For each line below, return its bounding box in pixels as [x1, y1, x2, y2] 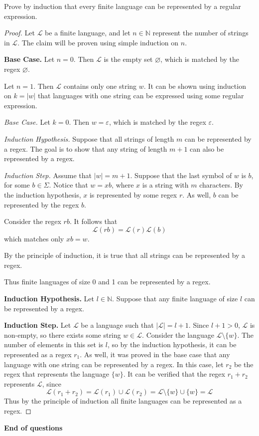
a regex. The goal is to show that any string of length [4, 143, 167, 154]
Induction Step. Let [4, 320, 71, 330]
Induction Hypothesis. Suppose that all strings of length [4, 133, 174, 144]
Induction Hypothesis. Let [4, 293, 95, 304]
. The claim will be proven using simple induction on [17, 37, 179, 47]
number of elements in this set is [4, 339, 104, 350]
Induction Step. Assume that [4, 170, 92, 180]
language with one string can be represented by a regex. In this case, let [4, 359, 224, 369]
